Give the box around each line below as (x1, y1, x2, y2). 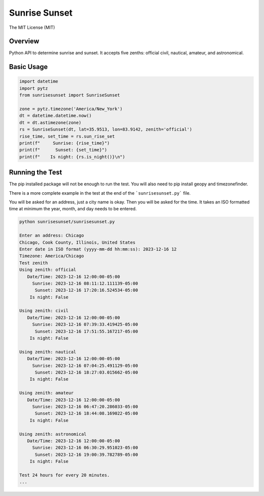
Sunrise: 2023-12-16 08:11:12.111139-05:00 (32, 280, 138, 286)
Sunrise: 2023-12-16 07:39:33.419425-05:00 (32, 322, 138, 327)
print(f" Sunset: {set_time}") (19, 147, 108, 153)
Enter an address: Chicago (19, 233, 84, 238)
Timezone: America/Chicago (19, 253, 84, 259)
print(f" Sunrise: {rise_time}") (19, 140, 110, 146)
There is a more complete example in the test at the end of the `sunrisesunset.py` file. (9, 190, 191, 196)
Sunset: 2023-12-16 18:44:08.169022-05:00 (35, 411, 138, 416)
